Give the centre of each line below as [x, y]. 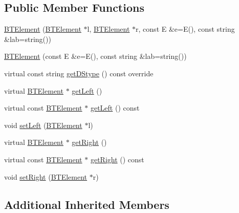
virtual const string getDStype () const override [79, 73]
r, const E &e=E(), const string [185, 29]
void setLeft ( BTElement [43, 125]
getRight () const [117, 159]
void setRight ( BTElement [46, 176]
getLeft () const [115, 108]
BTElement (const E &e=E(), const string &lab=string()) [95, 56]
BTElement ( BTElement [43, 29]
